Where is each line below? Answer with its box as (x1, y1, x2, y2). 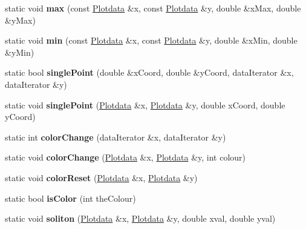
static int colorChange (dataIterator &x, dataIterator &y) (5, 130, 226, 143)
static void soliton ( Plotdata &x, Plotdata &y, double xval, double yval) (5, 212, 276, 225)
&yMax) (5, 13, 36, 26)
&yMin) (5, 45, 34, 58)
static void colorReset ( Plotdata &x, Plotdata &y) (5, 171, 198, 184)
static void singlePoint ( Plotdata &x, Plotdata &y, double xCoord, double (5, 98, 285, 111)
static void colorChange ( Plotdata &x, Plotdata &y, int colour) (5, 151, 246, 164)
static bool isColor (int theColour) (5, 191, 136, 204)
